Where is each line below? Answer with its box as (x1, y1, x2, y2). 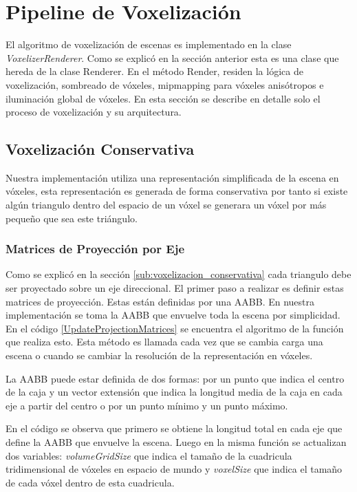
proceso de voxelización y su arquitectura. (6, 105, 182, 119)
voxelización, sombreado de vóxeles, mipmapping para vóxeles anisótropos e (6, 77, 324, 92)
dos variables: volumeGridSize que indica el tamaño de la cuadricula (6, 448, 292, 462)
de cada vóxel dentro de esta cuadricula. (6, 475, 175, 489)
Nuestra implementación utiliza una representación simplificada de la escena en (6, 170, 339, 184)
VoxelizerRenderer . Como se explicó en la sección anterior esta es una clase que (6, 50, 339, 65)
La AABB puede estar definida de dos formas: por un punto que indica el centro (6, 371, 345, 385)
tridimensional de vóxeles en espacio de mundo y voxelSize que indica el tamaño (6, 462, 343, 476)
